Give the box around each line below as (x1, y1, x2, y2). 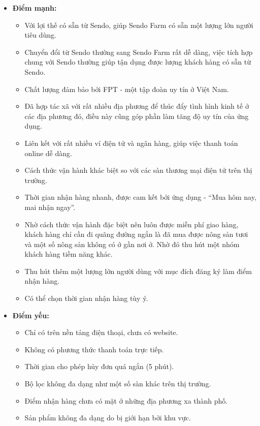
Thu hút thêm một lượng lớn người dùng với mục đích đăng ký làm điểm (24, 265, 252, 276)
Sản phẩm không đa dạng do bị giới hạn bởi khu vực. (24, 412, 191, 423)
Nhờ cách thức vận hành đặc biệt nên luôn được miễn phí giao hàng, (24, 219, 239, 229)
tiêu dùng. (24, 29, 56, 40)
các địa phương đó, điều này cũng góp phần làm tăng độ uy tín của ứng (24, 110, 249, 121)
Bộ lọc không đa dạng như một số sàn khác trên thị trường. (24, 378, 211, 389)
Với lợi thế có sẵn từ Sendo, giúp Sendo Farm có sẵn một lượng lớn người (24, 19, 253, 30)
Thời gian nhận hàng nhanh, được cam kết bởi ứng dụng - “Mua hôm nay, (24, 192, 256, 202)
